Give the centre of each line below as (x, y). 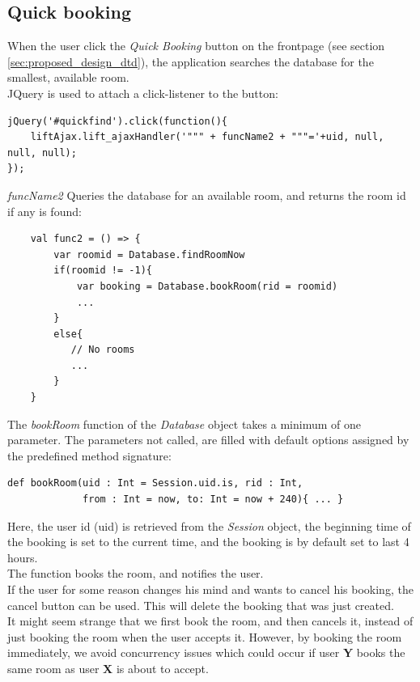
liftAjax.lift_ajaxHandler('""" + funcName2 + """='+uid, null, (207, 137)
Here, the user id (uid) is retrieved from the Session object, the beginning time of (209, 525)
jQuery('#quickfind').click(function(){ (118, 121)
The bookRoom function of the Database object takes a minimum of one (184, 424)
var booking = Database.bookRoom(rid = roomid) (207, 286)
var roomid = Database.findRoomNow (149, 254)
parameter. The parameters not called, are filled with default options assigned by (208, 440)
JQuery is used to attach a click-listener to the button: (143, 93)
